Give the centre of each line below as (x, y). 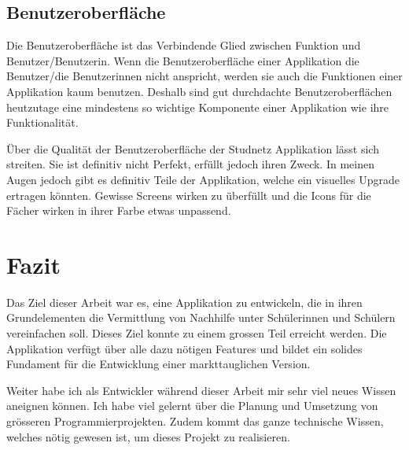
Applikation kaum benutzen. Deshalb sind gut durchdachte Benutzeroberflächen (199, 91)
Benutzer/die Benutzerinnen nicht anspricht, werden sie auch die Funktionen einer (204, 76)
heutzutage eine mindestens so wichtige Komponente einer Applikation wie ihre (198, 107)
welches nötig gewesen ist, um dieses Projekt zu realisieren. (148, 436)
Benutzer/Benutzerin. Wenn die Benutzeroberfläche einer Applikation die (183, 60)
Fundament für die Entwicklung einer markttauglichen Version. (158, 364)
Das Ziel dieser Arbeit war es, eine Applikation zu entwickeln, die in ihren (184, 302)
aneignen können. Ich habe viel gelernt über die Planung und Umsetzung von (192, 406)
